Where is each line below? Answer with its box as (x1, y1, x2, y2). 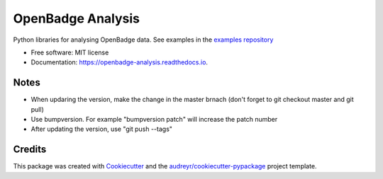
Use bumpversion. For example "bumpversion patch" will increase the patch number (30, 115, 278, 124)
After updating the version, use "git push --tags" (30, 125, 173, 134)
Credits (13, 144, 47, 156)
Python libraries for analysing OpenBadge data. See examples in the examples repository (13, 35, 274, 44)
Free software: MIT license (30, 48, 109, 57)
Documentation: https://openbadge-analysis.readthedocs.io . (30, 58, 209, 67)
